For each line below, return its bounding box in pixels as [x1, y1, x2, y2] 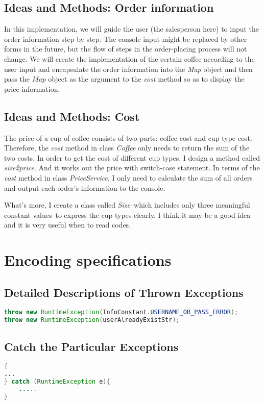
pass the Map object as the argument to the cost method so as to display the [4, 73, 245, 84]
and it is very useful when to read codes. [4, 219, 131, 230]
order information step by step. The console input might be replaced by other [4, 33, 247, 44]
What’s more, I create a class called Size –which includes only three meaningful [4, 199, 250, 210]
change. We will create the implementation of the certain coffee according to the [4, 53, 255, 64]
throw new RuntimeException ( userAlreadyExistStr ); [4, 316, 180, 324]
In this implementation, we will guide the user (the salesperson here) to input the [4, 23, 259, 34]
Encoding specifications [4, 249, 172, 270]
